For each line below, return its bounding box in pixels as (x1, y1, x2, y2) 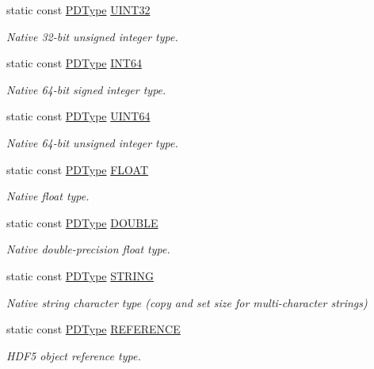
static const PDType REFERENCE (6, 321, 181, 337)
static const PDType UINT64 (6, 108, 151, 124)
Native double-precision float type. (6, 241, 170, 257)
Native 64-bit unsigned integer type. (6, 134, 178, 150)
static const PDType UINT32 (6, 2, 151, 17)
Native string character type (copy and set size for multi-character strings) (6, 294, 368, 310)
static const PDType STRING (6, 267, 154, 283)
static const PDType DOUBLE (6, 214, 158, 230)
